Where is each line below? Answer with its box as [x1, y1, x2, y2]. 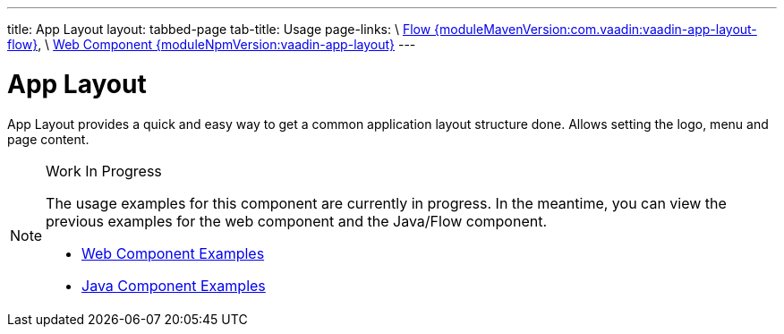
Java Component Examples [81, 276, 266, 295]
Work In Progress [46, 161, 162, 180]
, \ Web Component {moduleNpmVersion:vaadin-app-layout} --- [38, 37, 416, 52]
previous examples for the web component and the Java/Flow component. [46, 211, 548, 230]
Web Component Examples [81, 244, 265, 262]
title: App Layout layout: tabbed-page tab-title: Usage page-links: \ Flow [7, 21, 431, 37]
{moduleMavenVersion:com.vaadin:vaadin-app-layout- [434, 21, 757, 37]
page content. [7, 131, 89, 147]
